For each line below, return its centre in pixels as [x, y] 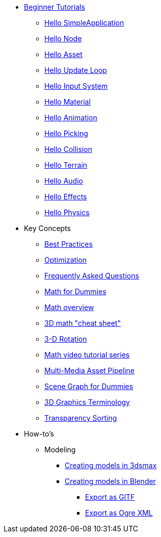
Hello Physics [67, 212]
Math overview [69, 307]
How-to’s [39, 434]
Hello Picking [66, 133]
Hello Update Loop [76, 70]
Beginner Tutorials [55, 7]
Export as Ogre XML [119, 513]
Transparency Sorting [81, 418]
